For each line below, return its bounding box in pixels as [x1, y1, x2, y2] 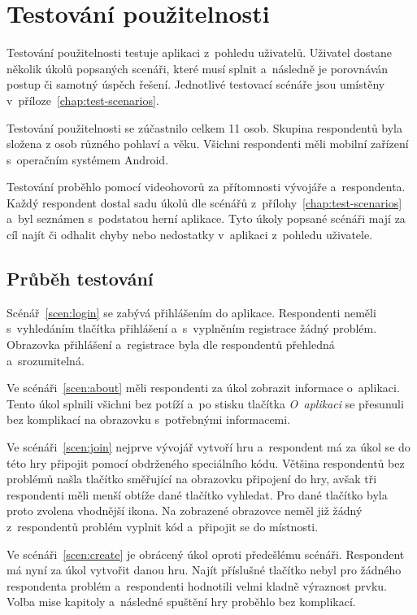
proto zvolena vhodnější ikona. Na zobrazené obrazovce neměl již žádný [7, 502, 363, 519]
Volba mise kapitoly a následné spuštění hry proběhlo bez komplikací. [7, 593, 356, 610]
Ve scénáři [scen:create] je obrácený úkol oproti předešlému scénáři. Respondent [7, 545, 405, 562]
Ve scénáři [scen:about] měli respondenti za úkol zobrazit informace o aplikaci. [7, 379, 400, 396]
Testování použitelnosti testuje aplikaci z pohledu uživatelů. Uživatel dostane [7, 44, 392, 61]
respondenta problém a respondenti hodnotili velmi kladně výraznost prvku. [7, 577, 387, 594]
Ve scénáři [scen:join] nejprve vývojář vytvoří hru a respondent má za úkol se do [7, 438, 410, 456]
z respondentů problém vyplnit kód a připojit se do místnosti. [7, 517, 319, 534]
